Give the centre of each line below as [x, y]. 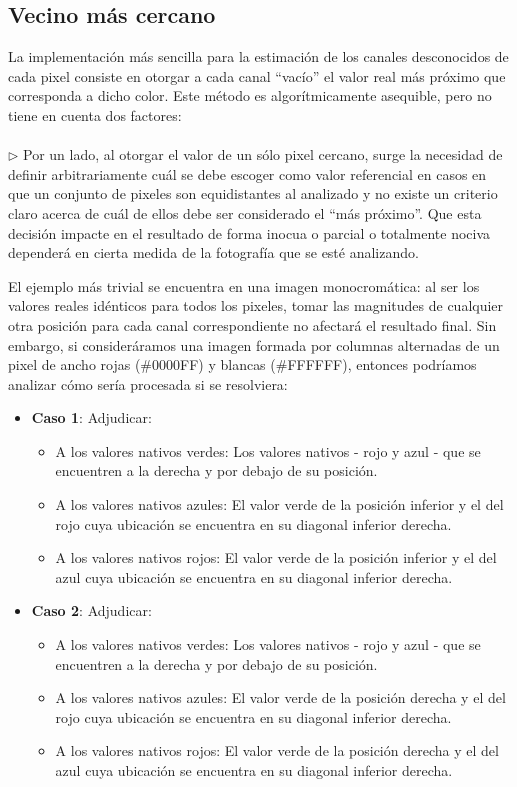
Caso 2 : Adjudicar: [91, 610]
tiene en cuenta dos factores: [95, 114]
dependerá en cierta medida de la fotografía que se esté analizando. [213, 252]
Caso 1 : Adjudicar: [91, 417]
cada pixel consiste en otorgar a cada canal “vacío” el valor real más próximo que [257, 75]
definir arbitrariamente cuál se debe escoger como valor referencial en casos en [247, 173]
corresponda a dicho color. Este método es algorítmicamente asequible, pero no [250, 95]
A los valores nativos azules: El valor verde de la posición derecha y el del [280, 697]
